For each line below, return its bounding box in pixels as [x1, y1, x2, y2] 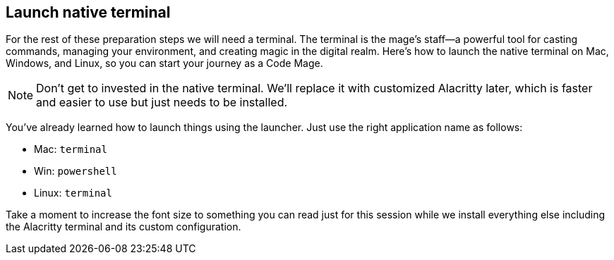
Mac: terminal [34, 143, 107, 156]
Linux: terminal [34, 187, 112, 199]
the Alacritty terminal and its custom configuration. [6, 221, 241, 233]
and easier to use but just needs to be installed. [36, 95, 288, 110]
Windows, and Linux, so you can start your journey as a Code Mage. [6, 57, 323, 70]
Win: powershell [34, 165, 117, 178]
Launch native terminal [6, 4, 171, 21]
